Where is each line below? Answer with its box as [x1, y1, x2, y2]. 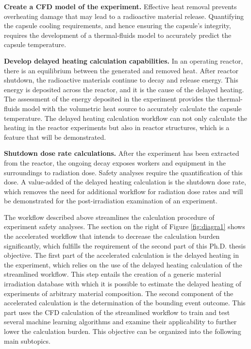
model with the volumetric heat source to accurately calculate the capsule [22, 103, 242, 113]
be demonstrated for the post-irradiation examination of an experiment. [4, 196, 218, 206]
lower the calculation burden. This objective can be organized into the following [4, 326, 241, 336]
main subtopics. [4, 335, 50, 346]
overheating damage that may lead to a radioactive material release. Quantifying [4, 11, 244, 21]
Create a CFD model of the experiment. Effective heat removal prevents [4, 1, 237, 11]
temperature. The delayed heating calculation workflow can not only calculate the [4, 113, 248, 123]
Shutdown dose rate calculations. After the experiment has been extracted [4, 148, 239, 158]
